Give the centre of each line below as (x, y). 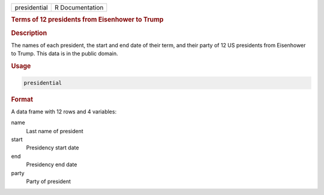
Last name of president (55, 131)
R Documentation (79, 7)
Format (22, 99)
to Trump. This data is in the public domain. (64, 53)
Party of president (49, 181)
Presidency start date (52, 148)
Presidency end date (52, 164)
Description (29, 33)
